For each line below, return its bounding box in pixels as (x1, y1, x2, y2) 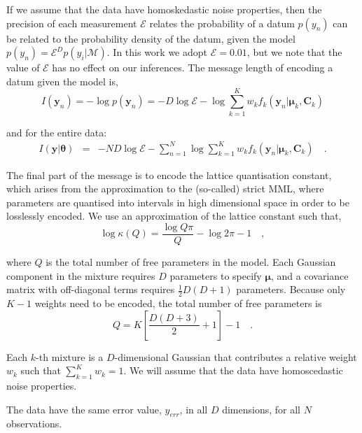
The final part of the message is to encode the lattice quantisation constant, (6, 167, 332, 182)
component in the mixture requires (6, 268, 155, 283)
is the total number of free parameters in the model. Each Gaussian (46, 255, 336, 269)
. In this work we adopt (106, 45, 208, 59)
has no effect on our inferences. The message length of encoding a (52, 60, 333, 75)
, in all (179, 402, 208, 416)
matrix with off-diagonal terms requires (6, 282, 175, 297)
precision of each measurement (6, 15, 137, 30)
